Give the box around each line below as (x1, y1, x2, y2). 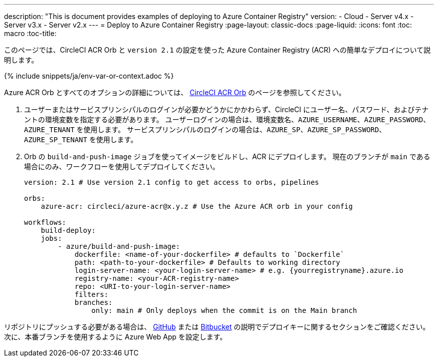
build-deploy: (40, 226, 96, 234)
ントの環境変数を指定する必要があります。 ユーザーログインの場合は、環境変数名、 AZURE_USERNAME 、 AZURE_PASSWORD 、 (24, 115, 430, 124)
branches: (74, 298, 113, 306)
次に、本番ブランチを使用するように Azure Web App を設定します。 (4, 332, 227, 341)
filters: (74, 290, 108, 298)
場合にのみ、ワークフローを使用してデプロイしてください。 (24, 162, 219, 171)
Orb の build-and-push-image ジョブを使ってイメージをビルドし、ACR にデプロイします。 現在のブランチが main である (24, 152, 430, 161)
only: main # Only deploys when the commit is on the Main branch (91, 306, 357, 314)
